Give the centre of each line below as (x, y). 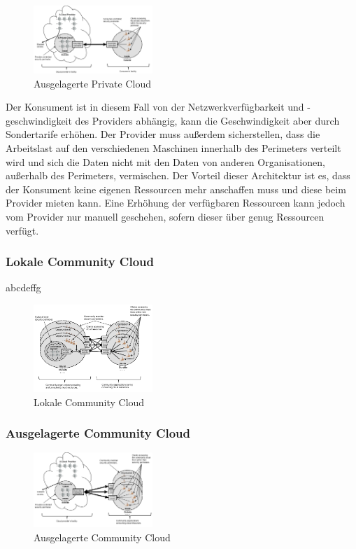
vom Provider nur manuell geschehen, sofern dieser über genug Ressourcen (165, 216)
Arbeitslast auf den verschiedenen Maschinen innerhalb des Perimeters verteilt (173, 148)
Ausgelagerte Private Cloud (92, 83)
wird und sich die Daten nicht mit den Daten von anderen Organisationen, (165, 161)
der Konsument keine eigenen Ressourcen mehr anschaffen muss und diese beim (176, 189)
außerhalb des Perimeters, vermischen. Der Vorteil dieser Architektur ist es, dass (178, 175)
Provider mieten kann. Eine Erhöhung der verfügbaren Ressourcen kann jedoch (176, 203)
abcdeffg (23, 287)
